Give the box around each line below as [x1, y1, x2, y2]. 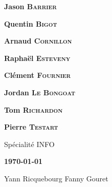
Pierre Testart [4, 121, 58, 132]
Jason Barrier [4, 1, 57, 11]
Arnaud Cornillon [4, 35, 72, 46]
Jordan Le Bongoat [4, 87, 75, 97]
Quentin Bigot [4, 18, 57, 29]
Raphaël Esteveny [4, 52, 71, 63]
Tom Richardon [4, 104, 63, 115]
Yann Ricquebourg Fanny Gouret [4, 173, 108, 183]
